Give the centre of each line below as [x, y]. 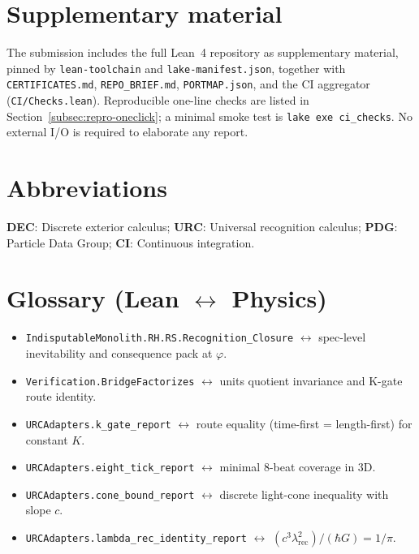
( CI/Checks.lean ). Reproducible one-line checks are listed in [158, 100]
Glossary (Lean [93, 298]
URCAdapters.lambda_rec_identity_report [136, 539]
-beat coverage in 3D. [322, 467]
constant [47, 439]
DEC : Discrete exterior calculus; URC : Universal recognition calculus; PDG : [202, 227]
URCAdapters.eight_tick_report [110, 468]
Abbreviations [87, 188]
